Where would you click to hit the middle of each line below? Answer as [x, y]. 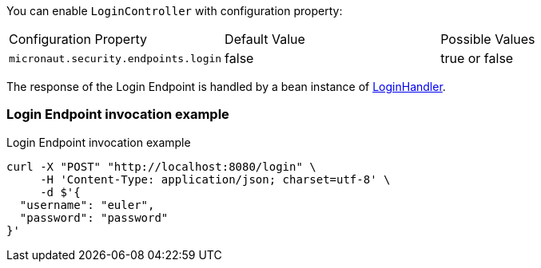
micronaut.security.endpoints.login [115, 58]
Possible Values [488, 39]
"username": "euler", [87, 205]
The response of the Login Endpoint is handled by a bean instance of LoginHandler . [226, 87]
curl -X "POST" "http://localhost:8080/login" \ [161, 166]
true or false [477, 58]
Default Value [265, 39]
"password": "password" [94, 217]
